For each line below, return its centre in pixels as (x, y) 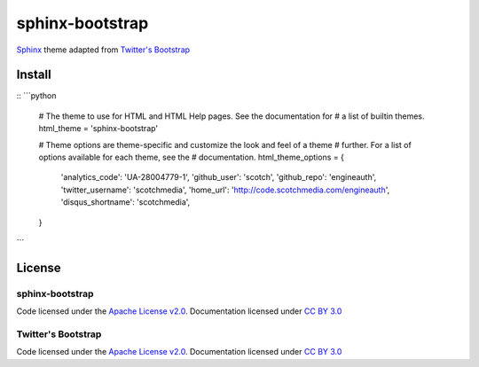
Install (34, 75)
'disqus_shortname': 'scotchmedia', (126, 202)
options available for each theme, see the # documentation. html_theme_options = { (192, 157)
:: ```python (36, 96)
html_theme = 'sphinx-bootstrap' (98, 129)
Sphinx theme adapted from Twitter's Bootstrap (103, 50)
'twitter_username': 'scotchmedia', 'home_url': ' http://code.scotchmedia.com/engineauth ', (225, 190)
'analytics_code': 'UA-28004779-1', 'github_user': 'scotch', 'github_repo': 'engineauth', (219, 177)
